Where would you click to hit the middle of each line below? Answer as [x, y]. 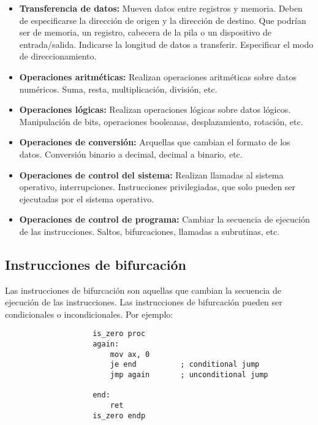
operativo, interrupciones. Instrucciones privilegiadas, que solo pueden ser [157, 187]
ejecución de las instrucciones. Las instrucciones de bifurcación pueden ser [144, 302]
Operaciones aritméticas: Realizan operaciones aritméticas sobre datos [158, 76]
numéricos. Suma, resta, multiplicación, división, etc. [118, 89]
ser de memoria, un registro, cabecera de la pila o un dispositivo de [145, 32]
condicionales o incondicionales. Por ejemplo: [89, 314]
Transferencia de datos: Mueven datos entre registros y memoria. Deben [161, 8]
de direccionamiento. [58, 56]
